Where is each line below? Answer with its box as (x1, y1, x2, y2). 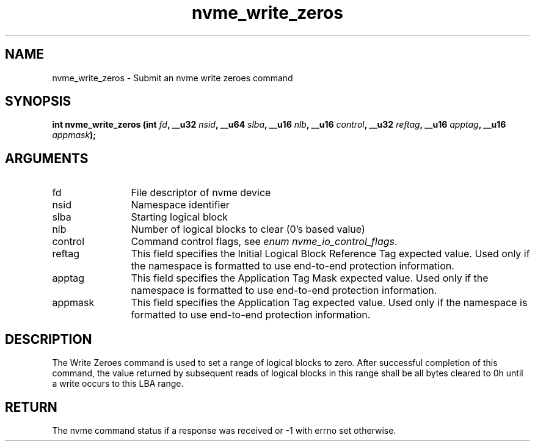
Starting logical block (131, 211, 228, 224)
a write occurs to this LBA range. (52, 378, 184, 389)
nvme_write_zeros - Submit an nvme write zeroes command (52, 72, 293, 83)
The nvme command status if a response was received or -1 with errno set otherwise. (52, 425, 396, 436)
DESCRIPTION (5, 331, 92, 347)
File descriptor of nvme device (131, 186, 271, 199)
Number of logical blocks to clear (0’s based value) (131, 223, 365, 236)
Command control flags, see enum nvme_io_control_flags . (131, 235, 398, 248)
